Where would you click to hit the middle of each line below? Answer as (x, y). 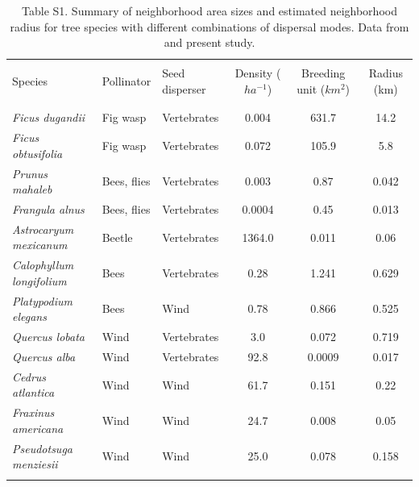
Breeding (324, 73)
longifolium (39, 280)
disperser (184, 88)
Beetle (117, 237)
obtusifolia (37, 153)
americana (38, 428)
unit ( (311, 88)
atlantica (33, 392)
